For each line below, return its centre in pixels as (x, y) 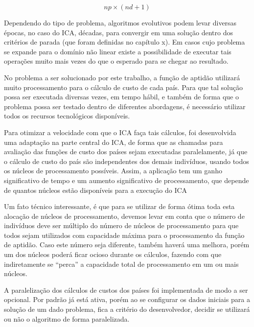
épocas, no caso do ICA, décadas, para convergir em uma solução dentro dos (118, 32)
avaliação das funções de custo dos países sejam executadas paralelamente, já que (126, 152)
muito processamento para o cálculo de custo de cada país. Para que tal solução (123, 87)
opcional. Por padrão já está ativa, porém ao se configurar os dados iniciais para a (127, 299)
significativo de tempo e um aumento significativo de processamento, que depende (127, 180)
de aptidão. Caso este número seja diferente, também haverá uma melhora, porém (127, 245)
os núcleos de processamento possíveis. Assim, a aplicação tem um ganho (113, 171)
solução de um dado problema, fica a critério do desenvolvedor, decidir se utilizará (127, 309)
